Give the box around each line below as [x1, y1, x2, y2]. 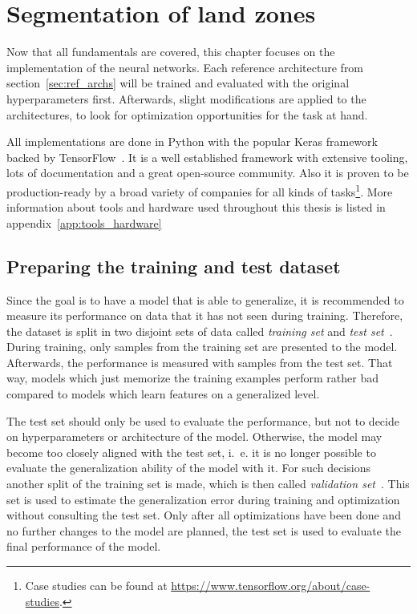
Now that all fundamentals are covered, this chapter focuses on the [6, 43, 335, 60]
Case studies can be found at [25, 577, 168, 594]
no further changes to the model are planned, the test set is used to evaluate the [6, 522, 402, 539]
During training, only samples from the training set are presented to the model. [6, 338, 398, 355]
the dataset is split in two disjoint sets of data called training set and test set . [6, 322, 393, 339]
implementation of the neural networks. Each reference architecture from [6, 59, 364, 75]
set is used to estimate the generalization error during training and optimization [6, 491, 400, 507]
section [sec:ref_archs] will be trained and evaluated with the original [6, 75, 350, 91]
